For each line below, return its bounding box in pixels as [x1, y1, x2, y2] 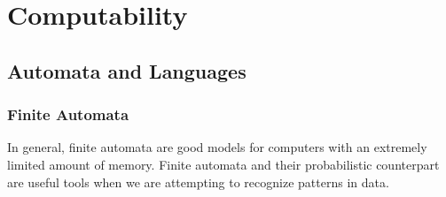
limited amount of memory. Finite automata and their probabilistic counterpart [7, 155, 440, 173]
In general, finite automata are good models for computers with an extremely [7, 138, 427, 156]
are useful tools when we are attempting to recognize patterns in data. [7, 172, 389, 191]
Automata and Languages [7, 57, 246, 84]
